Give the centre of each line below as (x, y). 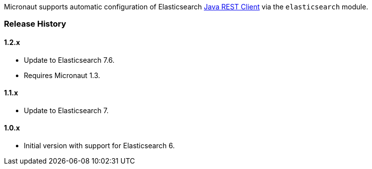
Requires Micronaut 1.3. (62, 75)
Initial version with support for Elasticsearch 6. (99, 146)
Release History (35, 24)
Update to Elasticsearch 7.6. (69, 60)
